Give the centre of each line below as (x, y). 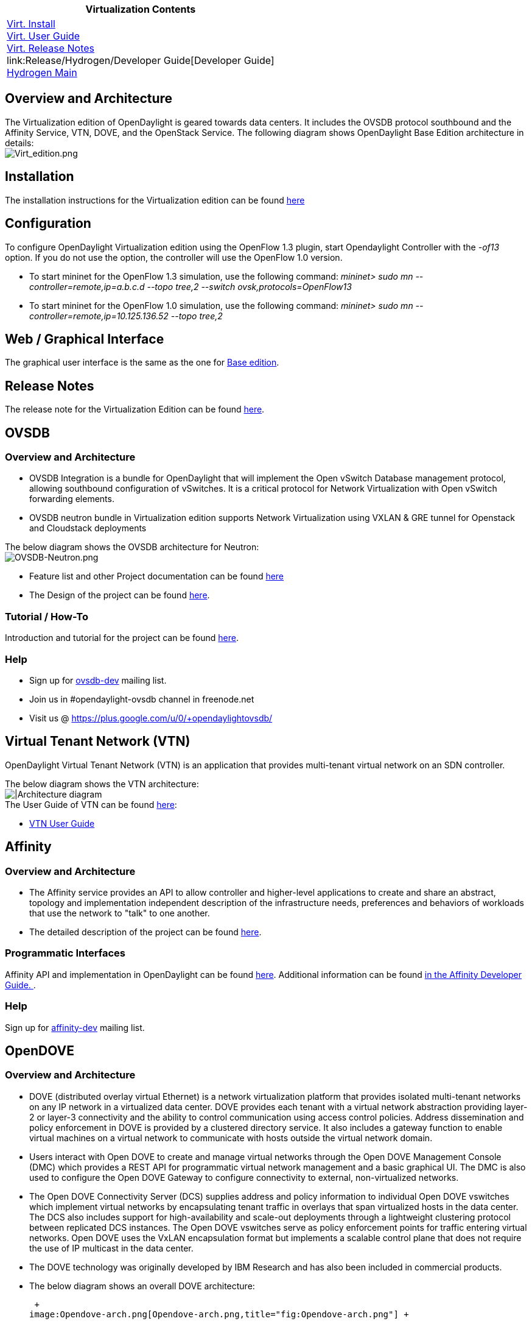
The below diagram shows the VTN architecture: (102, 784)
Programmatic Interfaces (65, 953)
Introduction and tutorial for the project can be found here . (122, 638)
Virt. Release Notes (51, 48)
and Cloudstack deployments (88, 528)
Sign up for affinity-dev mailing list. (75, 1027)
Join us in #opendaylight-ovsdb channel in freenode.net (142, 699)
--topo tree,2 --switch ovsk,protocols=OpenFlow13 (249, 286)
